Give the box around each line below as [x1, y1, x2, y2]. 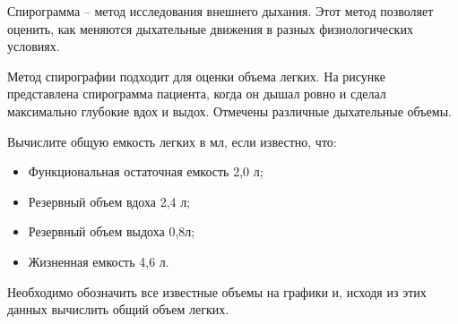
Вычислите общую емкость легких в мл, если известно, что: [7, 132, 337, 150]
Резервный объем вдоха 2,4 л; [28, 192, 191, 210]
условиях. [7, 37, 60, 55]
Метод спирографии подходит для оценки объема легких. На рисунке [7, 66, 386, 85]
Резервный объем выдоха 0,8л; [28, 222, 195, 241]
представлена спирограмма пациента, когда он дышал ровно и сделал [7, 84, 386, 103]
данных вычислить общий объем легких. [7, 300, 229, 319]
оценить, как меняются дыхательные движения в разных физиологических [7, 19, 413, 38]
